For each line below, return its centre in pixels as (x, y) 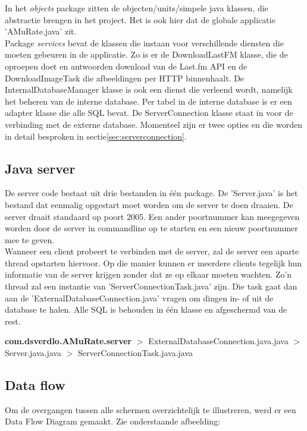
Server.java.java (33, 353)
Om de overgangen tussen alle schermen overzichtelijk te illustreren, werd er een (151, 409)
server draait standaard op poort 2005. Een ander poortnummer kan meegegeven (152, 216)
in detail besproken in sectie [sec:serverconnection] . (96, 136)
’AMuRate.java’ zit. (41, 31)
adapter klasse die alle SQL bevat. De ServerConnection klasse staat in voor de (149, 113)
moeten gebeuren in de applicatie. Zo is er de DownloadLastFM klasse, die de (146, 54)
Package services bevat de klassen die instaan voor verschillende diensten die (144, 43)
